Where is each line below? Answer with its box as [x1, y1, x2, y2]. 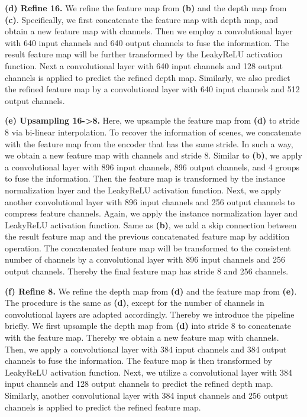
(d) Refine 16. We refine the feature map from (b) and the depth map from [5, 2, 287, 14]
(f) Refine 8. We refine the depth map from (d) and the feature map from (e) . [5, 285, 297, 297]
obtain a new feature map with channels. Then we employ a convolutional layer [5, 25, 293, 37]
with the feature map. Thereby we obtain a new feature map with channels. [5, 331, 279, 344]
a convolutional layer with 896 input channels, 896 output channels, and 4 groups [5, 160, 300, 173]
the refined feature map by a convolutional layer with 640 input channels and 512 [5, 83, 300, 95]
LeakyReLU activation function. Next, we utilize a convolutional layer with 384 [5, 366, 292, 378]
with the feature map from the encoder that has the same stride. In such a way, [5, 137, 293, 150]
